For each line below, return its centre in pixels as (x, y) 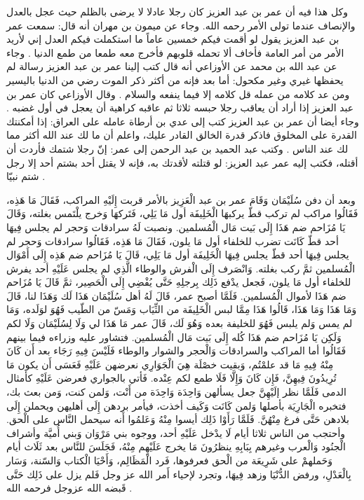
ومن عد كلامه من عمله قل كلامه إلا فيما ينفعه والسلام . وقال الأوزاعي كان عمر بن (178, 93)
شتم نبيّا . (26, 176)
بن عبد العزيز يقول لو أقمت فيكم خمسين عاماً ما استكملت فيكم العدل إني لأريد (173, 39)
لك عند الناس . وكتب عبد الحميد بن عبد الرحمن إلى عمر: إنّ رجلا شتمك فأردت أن (177, 148)
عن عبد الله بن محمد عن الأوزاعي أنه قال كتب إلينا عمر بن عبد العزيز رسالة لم (172, 66)
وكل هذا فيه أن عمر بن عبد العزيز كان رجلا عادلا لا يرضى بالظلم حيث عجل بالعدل (177, 11)
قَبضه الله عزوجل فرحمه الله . (69, 488)
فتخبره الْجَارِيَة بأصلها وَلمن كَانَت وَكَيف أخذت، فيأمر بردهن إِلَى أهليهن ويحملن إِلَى (176, 405)
